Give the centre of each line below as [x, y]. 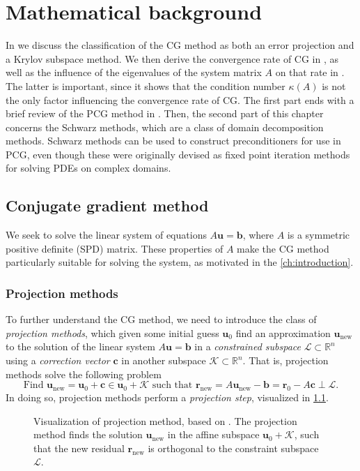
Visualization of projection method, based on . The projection [165, 420]
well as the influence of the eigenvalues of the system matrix [134, 72]
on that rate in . [310, 72]
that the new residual [79, 448]
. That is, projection [285, 360]
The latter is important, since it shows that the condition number [146, 85]
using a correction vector [58, 360]
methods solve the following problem [84, 374]
